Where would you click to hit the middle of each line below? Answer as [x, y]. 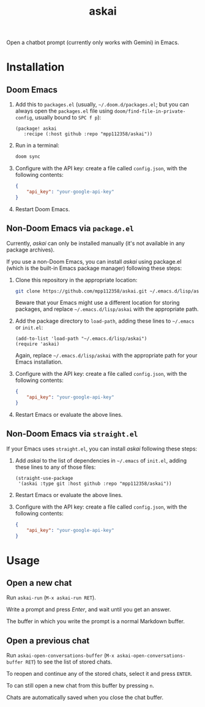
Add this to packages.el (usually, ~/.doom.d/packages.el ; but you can [102, 105]
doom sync [28, 157]
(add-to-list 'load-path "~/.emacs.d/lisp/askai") [81, 339]
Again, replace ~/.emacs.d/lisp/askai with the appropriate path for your [106, 356]
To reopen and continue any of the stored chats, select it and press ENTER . [99, 674]
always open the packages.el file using [64, 111]
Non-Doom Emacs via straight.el [72, 434]
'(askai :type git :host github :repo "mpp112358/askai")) [95, 484]
